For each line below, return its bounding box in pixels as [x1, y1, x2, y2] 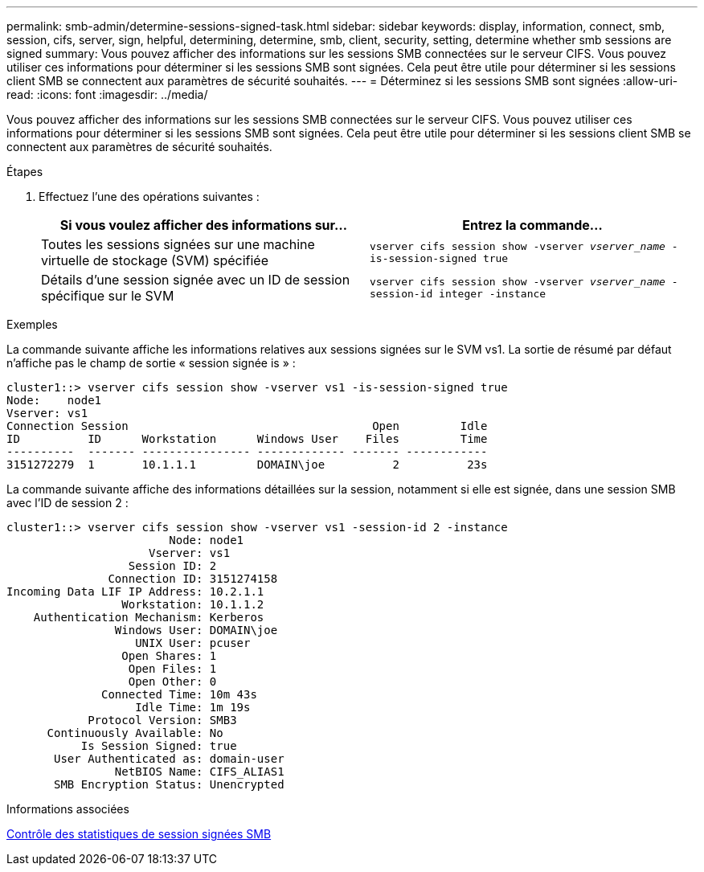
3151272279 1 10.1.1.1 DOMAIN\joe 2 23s [6, 458, 488, 471]
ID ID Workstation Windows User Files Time [6, 432, 488, 445]
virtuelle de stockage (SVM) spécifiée [41, 252, 268, 268]
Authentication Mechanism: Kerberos [33, 611, 264, 624]
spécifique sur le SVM [41, 288, 174, 304]
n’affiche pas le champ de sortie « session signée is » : [6, 356, 296, 370]
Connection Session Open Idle [6, 420, 488, 432]
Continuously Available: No [47, 727, 223, 739]
